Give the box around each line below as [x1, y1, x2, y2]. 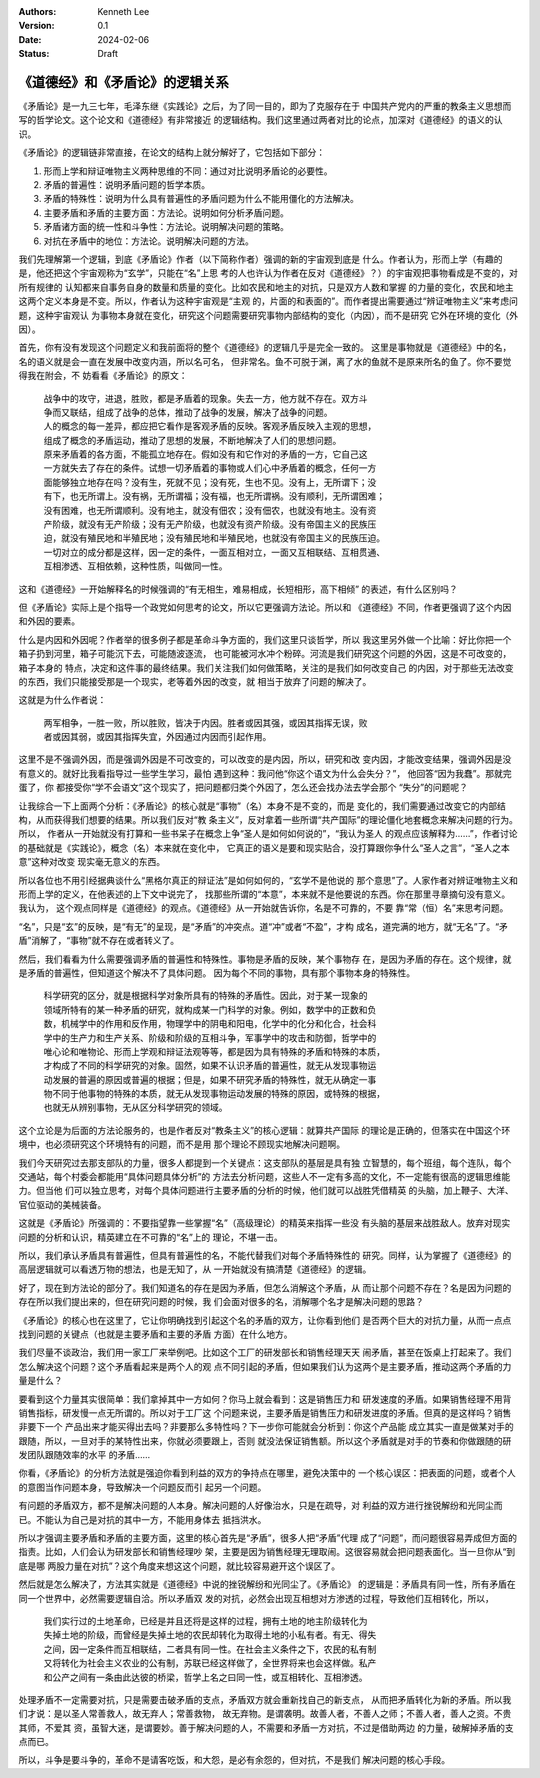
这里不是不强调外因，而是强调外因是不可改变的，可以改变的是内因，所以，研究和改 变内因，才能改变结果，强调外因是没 [18, 753, 512, 765]
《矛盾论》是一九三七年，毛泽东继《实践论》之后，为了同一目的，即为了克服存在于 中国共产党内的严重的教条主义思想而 [18, 100, 512, 112]
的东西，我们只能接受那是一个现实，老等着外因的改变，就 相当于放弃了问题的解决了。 [18, 675, 372, 687]
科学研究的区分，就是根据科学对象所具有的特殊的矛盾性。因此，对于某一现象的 [43, 990, 368, 1002]
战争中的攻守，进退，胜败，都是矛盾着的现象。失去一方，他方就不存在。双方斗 [43, 392, 368, 404]
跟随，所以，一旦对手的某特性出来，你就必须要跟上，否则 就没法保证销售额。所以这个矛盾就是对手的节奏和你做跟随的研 [18, 1435, 512, 1447]
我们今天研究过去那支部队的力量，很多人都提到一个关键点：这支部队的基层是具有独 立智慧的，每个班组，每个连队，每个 [18, 1156, 512, 1169]
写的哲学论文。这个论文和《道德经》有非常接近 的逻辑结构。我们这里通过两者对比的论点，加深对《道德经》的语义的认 [18, 114, 503, 126]
